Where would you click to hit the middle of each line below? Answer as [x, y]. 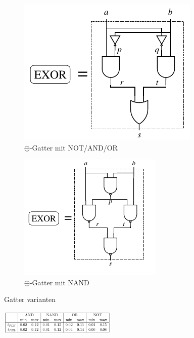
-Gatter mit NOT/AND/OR [74, 147]
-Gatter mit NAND [59, 282]
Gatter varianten [30, 299]
